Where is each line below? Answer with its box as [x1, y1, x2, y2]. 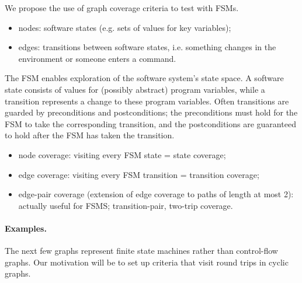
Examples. [5, 222, 47, 234]
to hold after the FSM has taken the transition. [5, 129, 175, 141]
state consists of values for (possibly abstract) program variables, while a [5, 83, 265, 95]
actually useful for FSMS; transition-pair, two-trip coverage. [18, 199, 233, 211]
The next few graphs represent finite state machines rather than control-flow [5, 244, 278, 257]
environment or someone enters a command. [18, 52, 176, 64]
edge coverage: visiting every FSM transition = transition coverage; [18, 168, 259, 180]
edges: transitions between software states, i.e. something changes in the [18, 41, 276, 53]
